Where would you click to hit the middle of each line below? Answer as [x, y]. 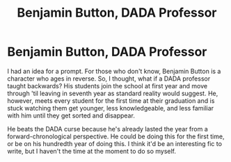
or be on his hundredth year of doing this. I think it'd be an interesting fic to [115, 143]
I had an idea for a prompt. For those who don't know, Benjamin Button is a [114, 71]
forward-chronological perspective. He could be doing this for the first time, [116, 136]
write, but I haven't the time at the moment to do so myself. [91, 151]
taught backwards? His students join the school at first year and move [107, 86]
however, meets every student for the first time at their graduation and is [111, 100]
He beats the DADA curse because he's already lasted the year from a [108, 129]
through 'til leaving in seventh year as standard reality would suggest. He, [113, 93]
